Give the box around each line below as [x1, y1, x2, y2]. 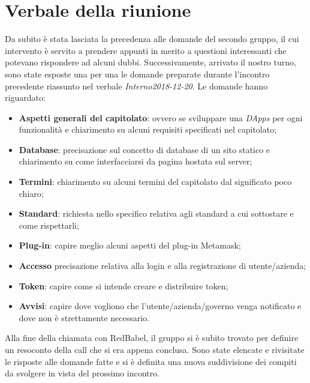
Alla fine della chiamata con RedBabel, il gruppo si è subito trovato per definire [5, 331, 299, 344]
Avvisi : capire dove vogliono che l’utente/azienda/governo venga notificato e [19, 300, 302, 312]
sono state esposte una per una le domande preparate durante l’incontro [5, 67, 270, 80]
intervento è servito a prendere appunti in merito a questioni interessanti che [5, 44, 287, 56]
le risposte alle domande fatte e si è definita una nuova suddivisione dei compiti [5, 355, 297, 367]
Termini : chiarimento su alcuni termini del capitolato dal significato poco [19, 175, 292, 188]
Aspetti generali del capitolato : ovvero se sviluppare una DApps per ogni [19, 111, 303, 124]
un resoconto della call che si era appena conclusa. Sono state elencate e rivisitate [5, 343, 305, 355]
